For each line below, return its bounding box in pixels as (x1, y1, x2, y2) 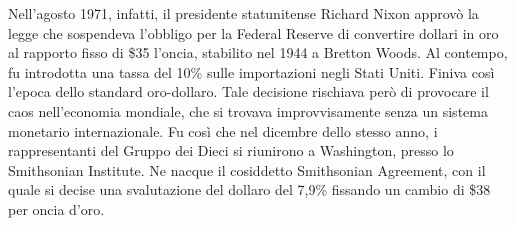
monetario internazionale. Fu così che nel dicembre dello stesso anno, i (8, 120, 438, 141)
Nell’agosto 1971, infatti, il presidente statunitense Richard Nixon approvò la (8, 3, 479, 23)
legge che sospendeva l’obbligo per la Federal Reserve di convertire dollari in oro (8, 22, 499, 43)
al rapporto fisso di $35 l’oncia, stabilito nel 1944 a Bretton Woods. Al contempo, (8, 42, 508, 63)
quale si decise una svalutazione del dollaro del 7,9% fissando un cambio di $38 (8, 179, 491, 200)
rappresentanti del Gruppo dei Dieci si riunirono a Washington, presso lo (8, 140, 454, 161)
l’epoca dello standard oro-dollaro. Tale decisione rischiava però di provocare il (8, 81, 489, 102)
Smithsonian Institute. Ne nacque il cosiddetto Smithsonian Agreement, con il (8, 159, 486, 180)
